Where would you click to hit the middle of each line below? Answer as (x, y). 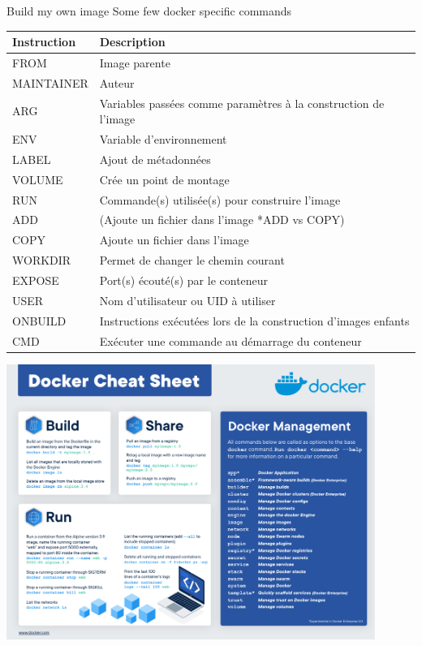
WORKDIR (42, 260)
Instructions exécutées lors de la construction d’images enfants (254, 320)
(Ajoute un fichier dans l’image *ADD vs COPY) (222, 220)
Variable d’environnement (163, 139)
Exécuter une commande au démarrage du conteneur (230, 340)
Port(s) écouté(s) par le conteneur (184, 280)
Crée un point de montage (164, 179)
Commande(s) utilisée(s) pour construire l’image (220, 199)
